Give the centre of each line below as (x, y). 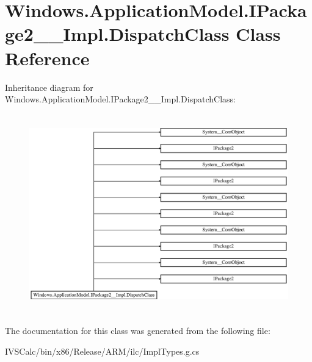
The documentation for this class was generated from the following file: (138, 331)
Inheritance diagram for (49, 87)
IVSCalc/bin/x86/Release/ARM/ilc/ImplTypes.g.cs (102, 351)
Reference (47, 58)
